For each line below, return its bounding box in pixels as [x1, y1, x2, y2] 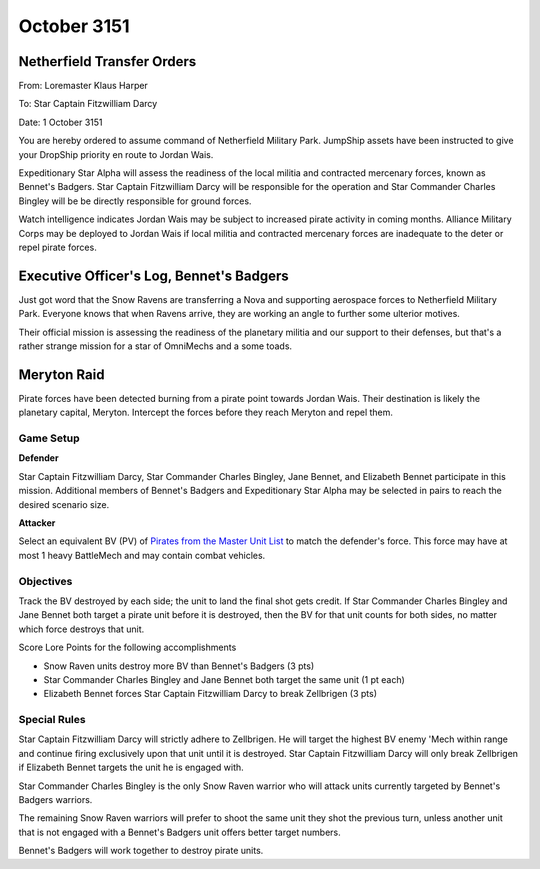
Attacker [18, 517, 56, 529]
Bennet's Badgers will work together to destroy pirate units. [18, 845, 264, 857]
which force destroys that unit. [18, 623, 145, 635]
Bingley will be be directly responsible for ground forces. [18, 195, 252, 207]
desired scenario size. [18, 498, 110, 510]
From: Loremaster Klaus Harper [18, 80, 149, 92]
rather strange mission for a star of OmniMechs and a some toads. [18, 340, 293, 352]
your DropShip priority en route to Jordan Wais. [18, 148, 214, 160]
